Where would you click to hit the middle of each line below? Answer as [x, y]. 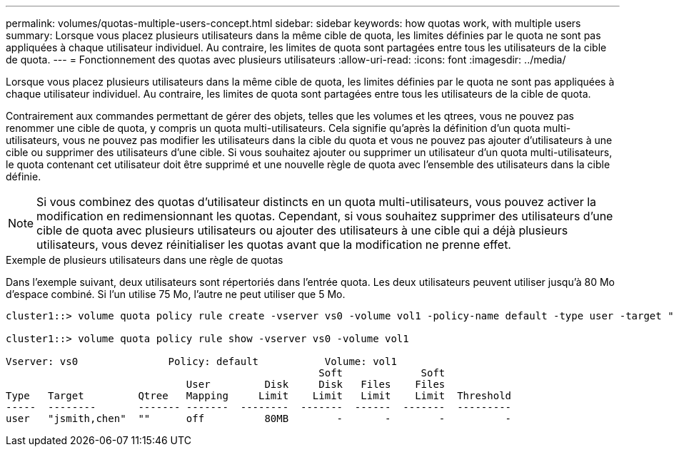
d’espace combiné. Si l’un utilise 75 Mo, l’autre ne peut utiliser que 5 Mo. [176, 294]
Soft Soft [382, 373]
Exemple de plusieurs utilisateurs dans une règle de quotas [145, 260]
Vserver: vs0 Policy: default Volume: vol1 [201, 361]
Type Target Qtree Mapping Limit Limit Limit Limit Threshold [259, 396]
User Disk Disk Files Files [316, 384]
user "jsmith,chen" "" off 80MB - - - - [259, 418]
